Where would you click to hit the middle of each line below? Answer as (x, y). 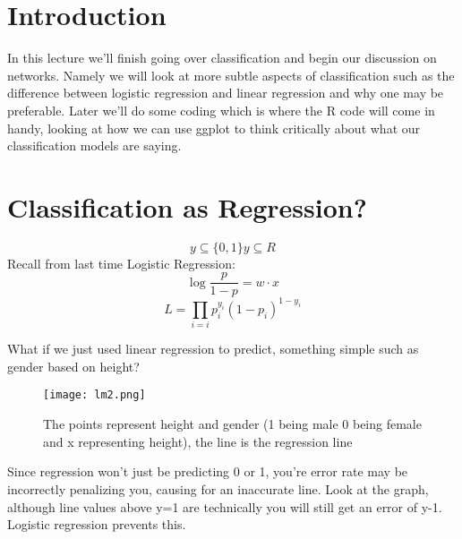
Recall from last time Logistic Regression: (121, 263)
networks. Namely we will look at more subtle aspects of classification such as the (231, 75)
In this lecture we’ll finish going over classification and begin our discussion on (222, 58)
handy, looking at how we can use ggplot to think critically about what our (214, 128)
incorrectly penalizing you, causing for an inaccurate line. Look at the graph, (218, 488)
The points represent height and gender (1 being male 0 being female (232, 424)
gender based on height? (73, 366)
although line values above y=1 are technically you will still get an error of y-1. (225, 506)
